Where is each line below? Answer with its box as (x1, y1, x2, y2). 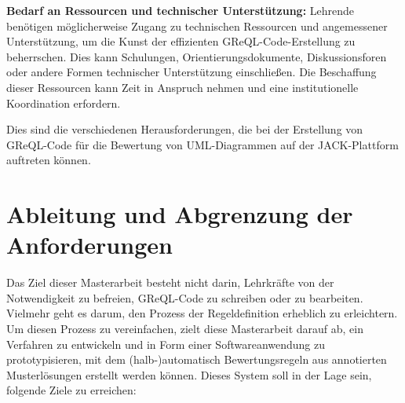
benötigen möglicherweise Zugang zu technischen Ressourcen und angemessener (6, 17, 388, 34)
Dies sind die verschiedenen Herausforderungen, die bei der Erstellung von (6, 121, 363, 137)
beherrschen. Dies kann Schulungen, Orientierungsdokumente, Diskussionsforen (6, 48, 387, 64)
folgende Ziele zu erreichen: (6, 382, 137, 398)
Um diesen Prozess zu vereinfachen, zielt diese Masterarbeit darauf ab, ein (6, 321, 363, 337)
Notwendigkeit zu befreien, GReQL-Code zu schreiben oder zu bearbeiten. (6, 289, 363, 306)
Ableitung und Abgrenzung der (6, 198, 353, 230)
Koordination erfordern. (6, 94, 121, 111)
